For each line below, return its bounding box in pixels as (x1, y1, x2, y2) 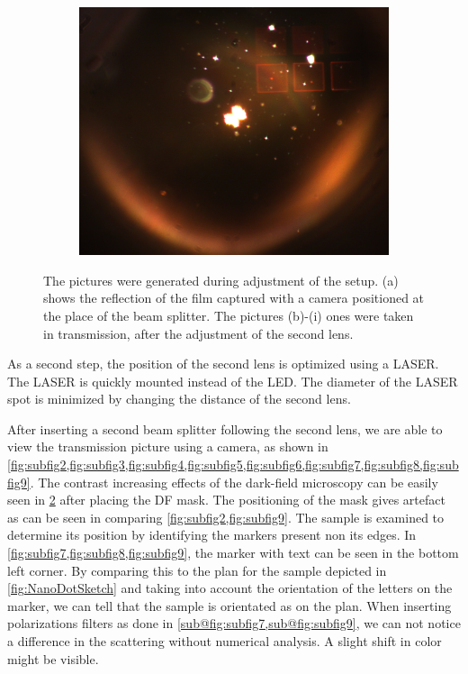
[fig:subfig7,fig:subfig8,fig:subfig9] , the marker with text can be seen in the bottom (7, 543, 459, 562)
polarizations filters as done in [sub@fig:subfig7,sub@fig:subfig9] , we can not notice (7, 614, 461, 633)
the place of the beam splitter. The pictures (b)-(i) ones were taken (43, 305, 414, 324)
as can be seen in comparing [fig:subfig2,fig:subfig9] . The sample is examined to (7, 507, 445, 526)
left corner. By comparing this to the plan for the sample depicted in (7, 560, 387, 579)
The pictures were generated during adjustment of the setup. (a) (43, 270, 399, 289)
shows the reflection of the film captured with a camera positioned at (43, 288, 425, 307)
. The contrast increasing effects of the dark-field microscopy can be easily (30, 472, 438, 491)
